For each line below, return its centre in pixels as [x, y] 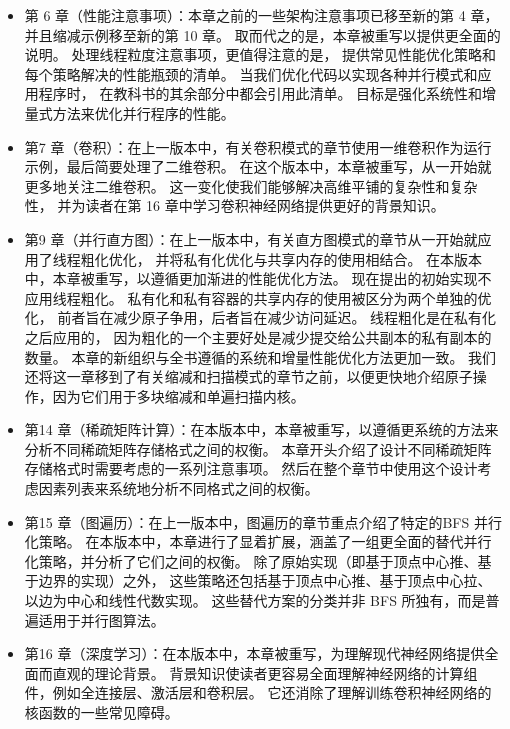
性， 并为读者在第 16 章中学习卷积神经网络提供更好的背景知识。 [234, 205]
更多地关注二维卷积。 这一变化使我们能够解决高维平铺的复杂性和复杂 [251, 185]
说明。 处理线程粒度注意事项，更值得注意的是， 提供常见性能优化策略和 [260, 54]
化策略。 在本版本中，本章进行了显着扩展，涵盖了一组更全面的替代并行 [258, 541]
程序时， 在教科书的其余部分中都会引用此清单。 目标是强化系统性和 [260, 93]
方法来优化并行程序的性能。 [143, 112]
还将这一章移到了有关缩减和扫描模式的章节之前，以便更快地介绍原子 [248, 376]
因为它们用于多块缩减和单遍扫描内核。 [178, 395]
